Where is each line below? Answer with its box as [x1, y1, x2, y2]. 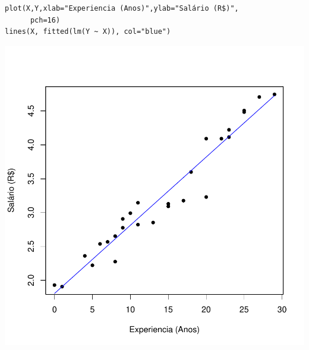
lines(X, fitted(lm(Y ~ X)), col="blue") [5, 27, 171, 36]
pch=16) [30, 15, 61, 24]
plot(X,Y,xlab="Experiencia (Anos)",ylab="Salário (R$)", [5, 4, 239, 12]
